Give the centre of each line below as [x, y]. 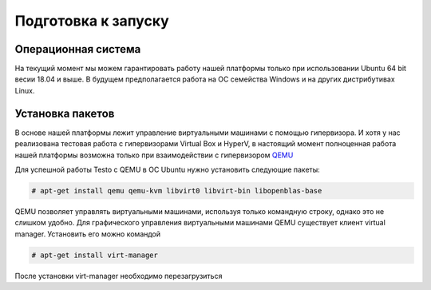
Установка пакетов [65, 113]
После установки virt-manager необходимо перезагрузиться [119, 276]
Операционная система [78, 49]
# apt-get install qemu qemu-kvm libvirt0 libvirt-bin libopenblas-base [177, 191]
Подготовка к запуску [92, 21]
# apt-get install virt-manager [95, 255]
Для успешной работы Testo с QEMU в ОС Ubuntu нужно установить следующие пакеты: [168, 169]
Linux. [25, 90]
